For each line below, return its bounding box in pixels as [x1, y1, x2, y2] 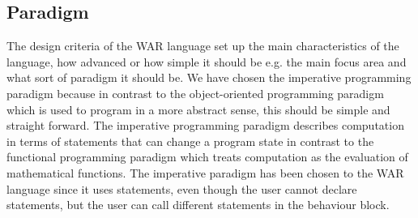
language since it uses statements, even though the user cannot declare [6, 180, 357, 197]
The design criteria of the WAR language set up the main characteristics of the [6, 37, 399, 54]
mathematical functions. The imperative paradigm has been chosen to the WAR [6, 164, 404, 181]
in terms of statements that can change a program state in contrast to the [6, 132, 374, 149]
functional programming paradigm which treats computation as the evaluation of [6, 148, 408, 165]
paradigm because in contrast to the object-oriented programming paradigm [6, 84, 384, 101]
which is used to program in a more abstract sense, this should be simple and [6, 100, 390, 118]
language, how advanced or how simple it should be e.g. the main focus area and [6, 53, 407, 70]
